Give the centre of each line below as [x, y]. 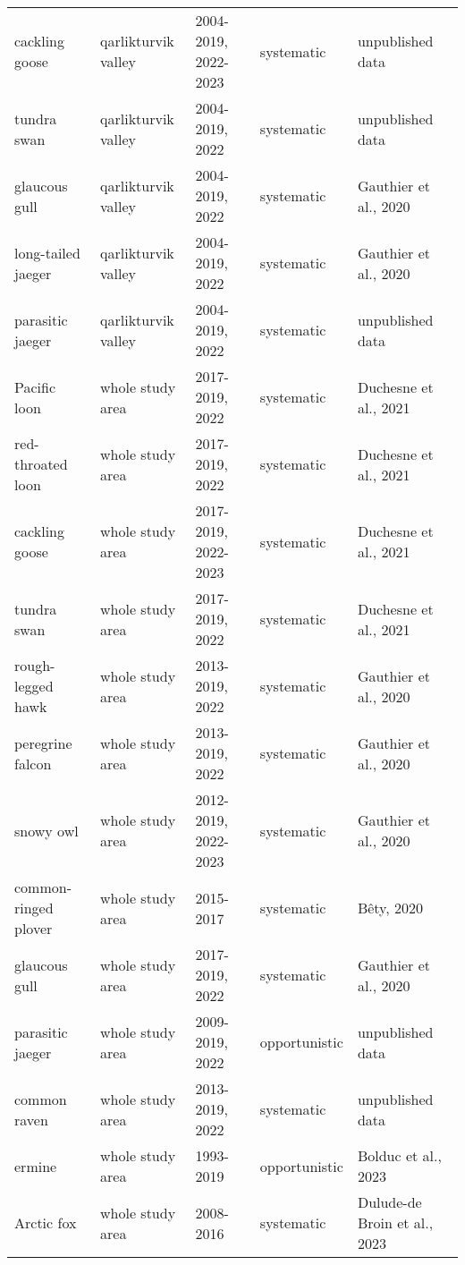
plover [34, 928]
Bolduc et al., [399, 1155]
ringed [34, 908]
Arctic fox [46, 1223]
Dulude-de [389, 1202]
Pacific [35, 386]
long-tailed [47, 252]
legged [34, 686]
